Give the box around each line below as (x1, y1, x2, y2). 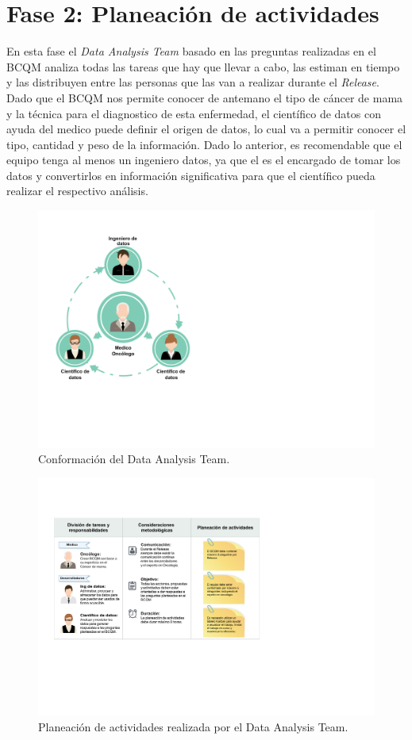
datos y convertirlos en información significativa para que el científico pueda (6, 167, 375, 183)
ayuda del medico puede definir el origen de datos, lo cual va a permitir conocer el (6, 121, 406, 137)
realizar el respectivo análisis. (6, 182, 148, 199)
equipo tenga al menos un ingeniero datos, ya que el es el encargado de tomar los (6, 151, 401, 168)
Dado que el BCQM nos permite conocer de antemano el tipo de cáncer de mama (6, 89, 403, 105)
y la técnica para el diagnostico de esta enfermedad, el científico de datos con (6, 105, 381, 121)
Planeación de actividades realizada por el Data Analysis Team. (38, 718, 348, 734)
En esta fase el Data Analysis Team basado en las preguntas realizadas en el (6, 43, 376, 59)
